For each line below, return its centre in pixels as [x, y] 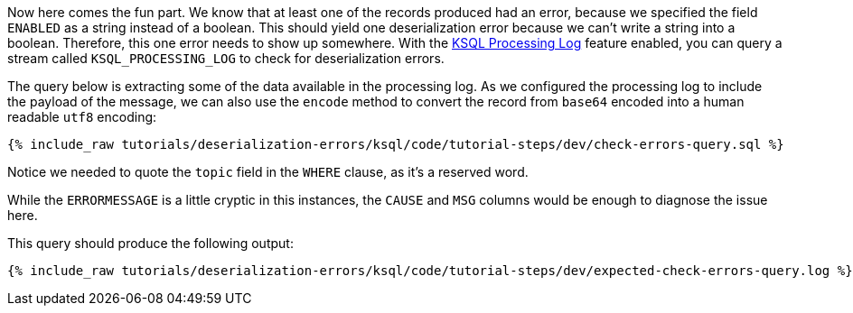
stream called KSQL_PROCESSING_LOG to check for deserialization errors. [226, 58]
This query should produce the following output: [150, 243]
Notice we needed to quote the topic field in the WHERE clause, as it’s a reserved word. [268, 172]
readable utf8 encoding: [82, 117]
